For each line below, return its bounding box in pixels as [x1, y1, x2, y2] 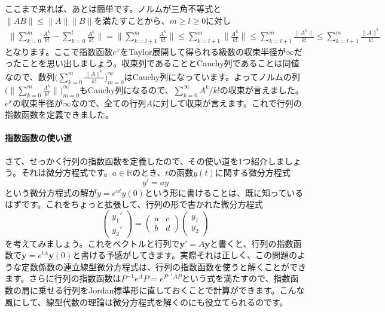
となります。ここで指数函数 [5, 45, 113, 57]
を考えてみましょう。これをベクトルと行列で [5, 237, 180, 249]
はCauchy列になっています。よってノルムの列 [124, 70, 300, 82]
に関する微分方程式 [215, 166, 291, 179]
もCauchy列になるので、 [79, 83, 173, 96]
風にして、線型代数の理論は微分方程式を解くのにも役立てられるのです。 [5, 295, 288, 308]
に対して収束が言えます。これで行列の [152, 96, 302, 109]
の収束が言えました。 [219, 83, 304, 96]
